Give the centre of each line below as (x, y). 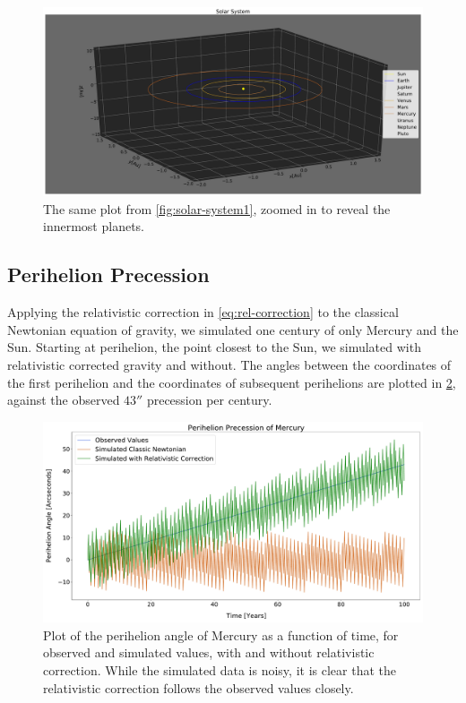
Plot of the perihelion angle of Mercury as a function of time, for (221, 634)
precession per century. (209, 400)
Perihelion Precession (108, 274)
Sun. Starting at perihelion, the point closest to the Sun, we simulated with (214, 347)
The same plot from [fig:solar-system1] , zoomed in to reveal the (217, 208)
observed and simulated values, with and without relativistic (209, 652)
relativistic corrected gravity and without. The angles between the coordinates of (229, 364)
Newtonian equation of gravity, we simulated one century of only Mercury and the (233, 329)
